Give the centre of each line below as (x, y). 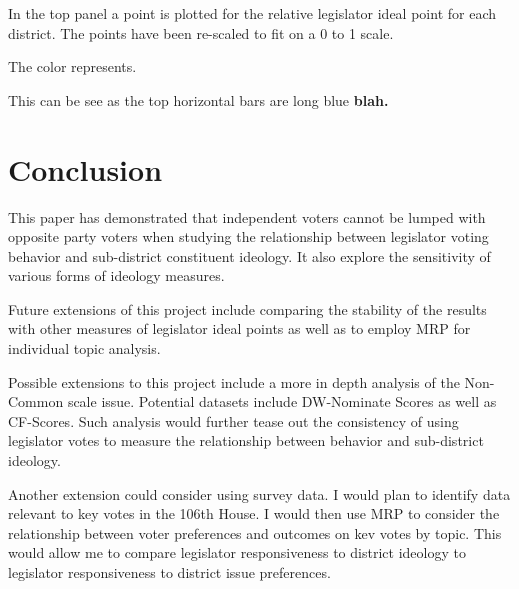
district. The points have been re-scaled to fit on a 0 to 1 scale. (201, 32)
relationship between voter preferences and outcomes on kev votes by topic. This (255, 532)
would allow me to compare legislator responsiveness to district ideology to (237, 552)
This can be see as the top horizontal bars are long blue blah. (198, 99)
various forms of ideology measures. (116, 275)
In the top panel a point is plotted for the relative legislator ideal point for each (252, 13)
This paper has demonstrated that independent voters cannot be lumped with (247, 216)
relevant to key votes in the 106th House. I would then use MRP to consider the (254, 513)
